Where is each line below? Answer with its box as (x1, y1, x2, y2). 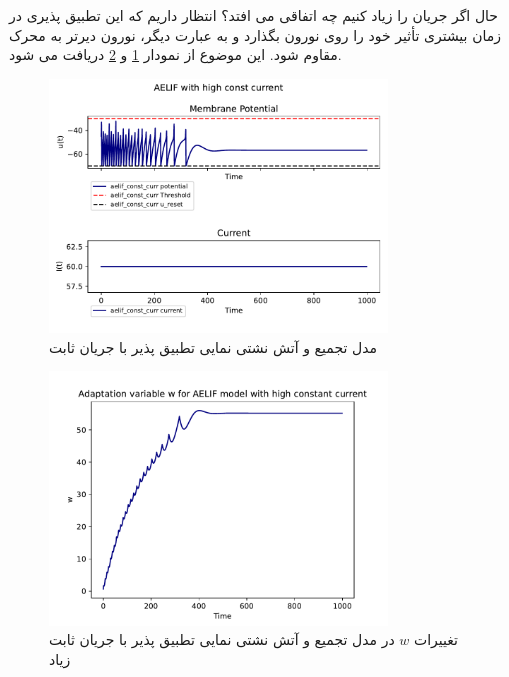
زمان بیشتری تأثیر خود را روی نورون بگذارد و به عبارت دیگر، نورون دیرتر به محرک (9, 24, 501, 45)
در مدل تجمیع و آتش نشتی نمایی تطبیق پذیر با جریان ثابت (49, 629, 395, 650)
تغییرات (414, 629, 458, 650)
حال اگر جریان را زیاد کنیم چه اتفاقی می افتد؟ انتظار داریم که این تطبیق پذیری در (9, 5, 498, 25)
